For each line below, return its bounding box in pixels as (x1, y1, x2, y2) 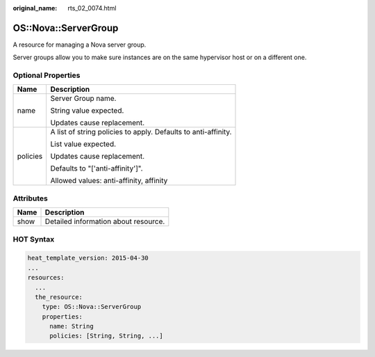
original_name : (12, 4, 58, 12)
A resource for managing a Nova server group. (12, 40, 147, 49)
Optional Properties (12, 70, 81, 80)
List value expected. (50, 139, 117, 149)
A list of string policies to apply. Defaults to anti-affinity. (50, 127, 232, 137)
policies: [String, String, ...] (49, 332, 163, 340)
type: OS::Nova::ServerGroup (42, 303, 142, 311)
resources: (27, 273, 65, 282)
